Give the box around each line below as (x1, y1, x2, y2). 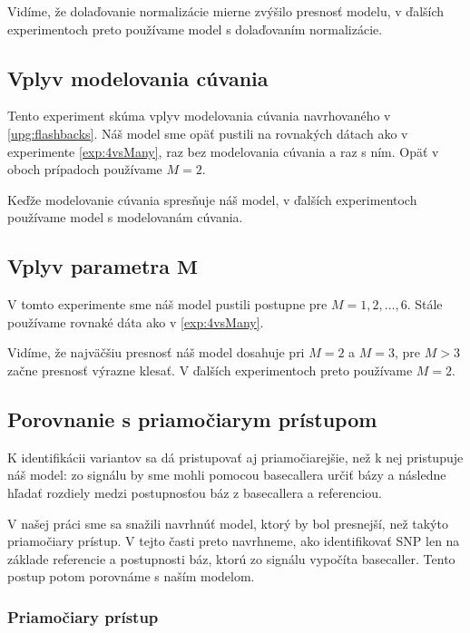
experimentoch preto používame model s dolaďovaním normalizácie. (7, 19, 383, 38)
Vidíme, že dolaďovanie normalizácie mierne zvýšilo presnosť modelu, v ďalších (7, 2, 445, 20)
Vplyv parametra (7, 252, 171, 280)
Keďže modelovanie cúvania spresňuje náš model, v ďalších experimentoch (7, 190, 417, 209)
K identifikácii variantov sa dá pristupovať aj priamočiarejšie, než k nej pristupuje (7, 447, 464, 466)
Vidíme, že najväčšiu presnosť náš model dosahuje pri (7, 343, 305, 362)
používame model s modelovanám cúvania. (7, 208, 243, 227)
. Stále (406, 295, 443, 314)
